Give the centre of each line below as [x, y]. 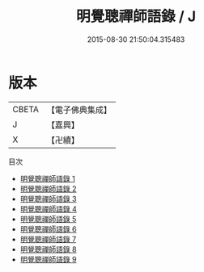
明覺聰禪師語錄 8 [48, 249]
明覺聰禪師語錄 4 [48, 209]
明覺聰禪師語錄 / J [136, 17]
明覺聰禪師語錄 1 [47, 178]
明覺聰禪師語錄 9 [48, 259]
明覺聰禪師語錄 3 [48, 199]
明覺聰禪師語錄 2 [48, 188]
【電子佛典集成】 [79, 110]
